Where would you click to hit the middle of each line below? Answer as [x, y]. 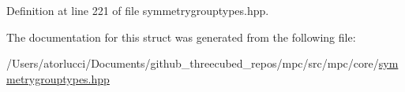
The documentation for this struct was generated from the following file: [181, 37]
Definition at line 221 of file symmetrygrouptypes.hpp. [138, 10]
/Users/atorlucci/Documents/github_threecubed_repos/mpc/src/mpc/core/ [193, 63]
